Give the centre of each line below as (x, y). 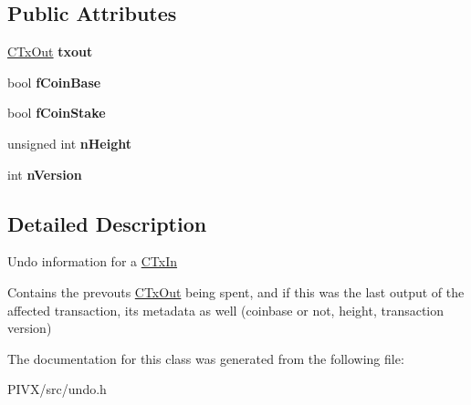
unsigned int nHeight (70, 143)
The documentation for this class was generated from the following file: (206, 358)
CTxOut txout (50, 52)
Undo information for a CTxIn (93, 261)
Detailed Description (107, 223)
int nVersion (45, 174)
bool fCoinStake (57, 113)
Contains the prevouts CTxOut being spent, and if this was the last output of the (236, 291)
